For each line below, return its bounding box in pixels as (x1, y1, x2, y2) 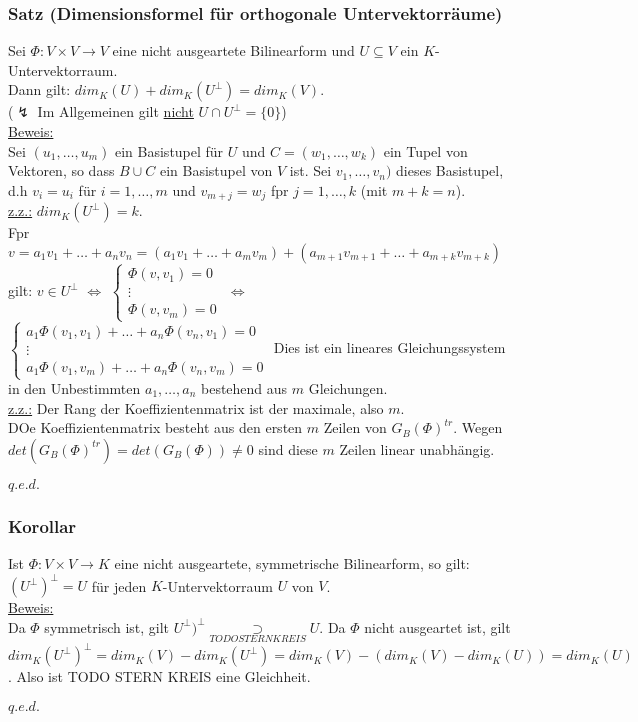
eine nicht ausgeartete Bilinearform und (112, 40, 355, 61)
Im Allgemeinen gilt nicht (37, 101, 194, 122)
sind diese (258, 438, 318, 459)
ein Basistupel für (114, 140, 224, 161)
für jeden (91, 575, 147, 596)
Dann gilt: (8, 79, 71, 100)
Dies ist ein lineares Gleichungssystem (273, 337, 506, 358)
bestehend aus (200, 378, 288, 399)
